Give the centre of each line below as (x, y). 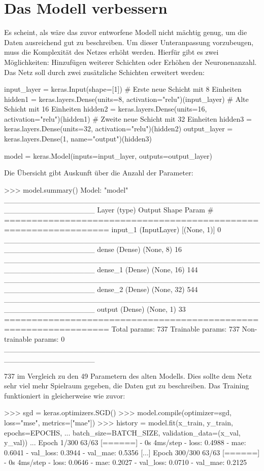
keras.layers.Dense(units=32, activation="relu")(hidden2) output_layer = (119, 129)
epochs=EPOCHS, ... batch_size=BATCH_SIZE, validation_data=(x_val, (122, 432)
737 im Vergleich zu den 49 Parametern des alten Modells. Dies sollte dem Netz (128, 375)
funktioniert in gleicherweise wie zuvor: (65, 395)
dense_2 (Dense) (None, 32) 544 (147, 289)
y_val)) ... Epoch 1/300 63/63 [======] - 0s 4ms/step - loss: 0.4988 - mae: (125, 442)
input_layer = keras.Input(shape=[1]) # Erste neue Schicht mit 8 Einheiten (123, 89)
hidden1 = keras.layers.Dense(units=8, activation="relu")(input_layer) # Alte (126, 99)
